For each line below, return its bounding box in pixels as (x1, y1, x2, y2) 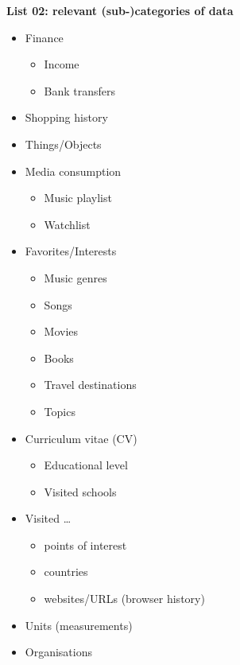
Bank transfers (44, 82, 116, 99)
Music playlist (44, 189, 112, 206)
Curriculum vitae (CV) (25, 430, 137, 446)
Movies (44, 323, 79, 340)
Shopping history (25, 109, 108, 126)
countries (44, 563, 88, 580)
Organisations (25, 644, 93, 660)
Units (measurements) (25, 616, 133, 633)
